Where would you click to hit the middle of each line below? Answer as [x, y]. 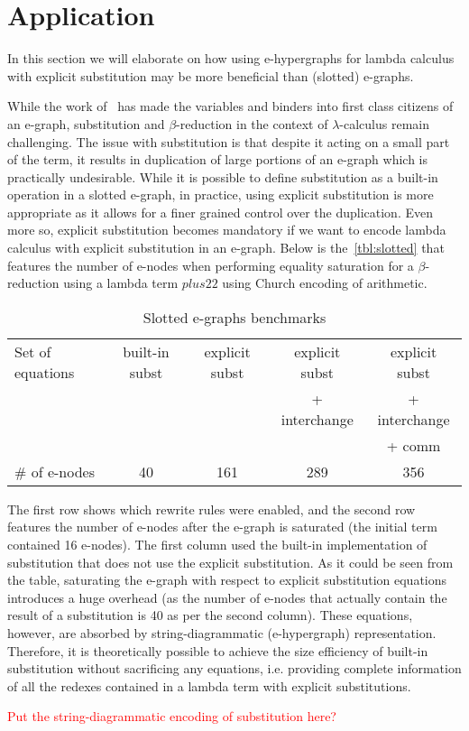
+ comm [414, 445]
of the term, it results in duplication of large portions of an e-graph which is [218, 159]
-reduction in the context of [252, 123]
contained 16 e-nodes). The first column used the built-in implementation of [217, 545]
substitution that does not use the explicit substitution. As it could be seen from [230, 562]
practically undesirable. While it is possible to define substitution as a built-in [223, 176]
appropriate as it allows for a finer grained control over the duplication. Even [220, 212]
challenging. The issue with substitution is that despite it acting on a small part [229, 141]
